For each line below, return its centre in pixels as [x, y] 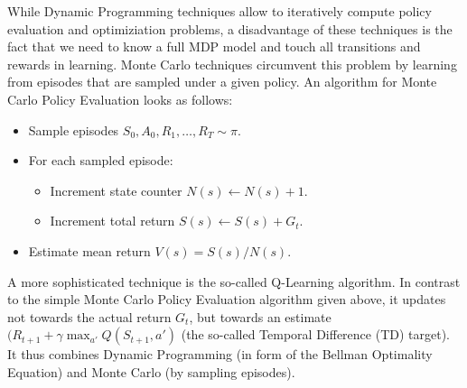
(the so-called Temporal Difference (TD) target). [315, 334]
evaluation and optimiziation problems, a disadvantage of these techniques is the [230, 28]
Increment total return [112, 221]
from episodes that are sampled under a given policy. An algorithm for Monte [222, 82]
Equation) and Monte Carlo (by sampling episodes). [151, 371]
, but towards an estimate [260, 316]
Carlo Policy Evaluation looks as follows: [120, 99]
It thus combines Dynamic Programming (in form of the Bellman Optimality [220, 354]
